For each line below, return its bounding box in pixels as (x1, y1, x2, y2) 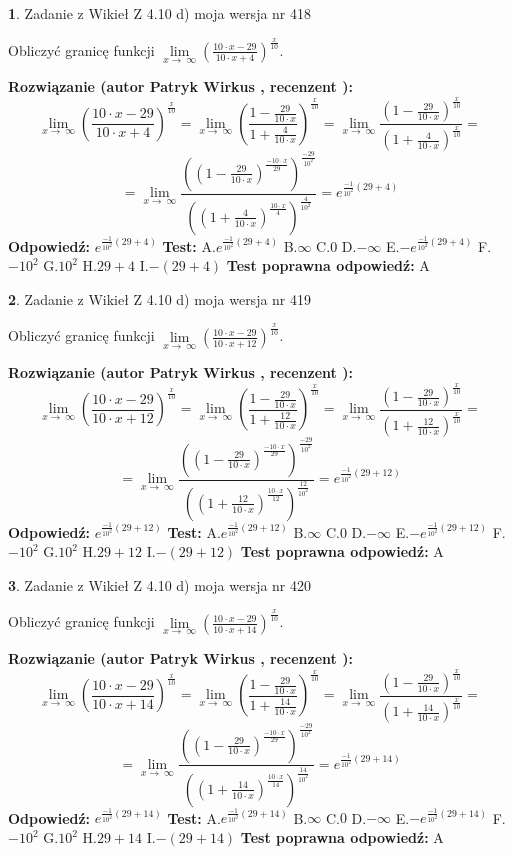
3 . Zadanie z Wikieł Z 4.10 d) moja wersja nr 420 (8, 574, 312, 595)
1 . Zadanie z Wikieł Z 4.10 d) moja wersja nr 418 (8, 3, 312, 23)
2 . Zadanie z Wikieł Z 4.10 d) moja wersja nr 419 (8, 288, 312, 309)
